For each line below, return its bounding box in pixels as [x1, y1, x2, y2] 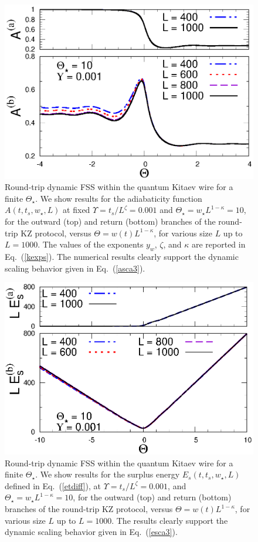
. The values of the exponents [38, 238, 144, 250]
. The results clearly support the [111, 514, 228, 526]
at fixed [63, 204, 90, 216]
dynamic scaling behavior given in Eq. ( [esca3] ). [5, 526, 178, 538]
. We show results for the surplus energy [35, 468, 180, 480]
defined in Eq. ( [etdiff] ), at [5, 479, 101, 492]
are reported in [191, 238, 246, 250]
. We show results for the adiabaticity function [35, 192, 202, 204]
